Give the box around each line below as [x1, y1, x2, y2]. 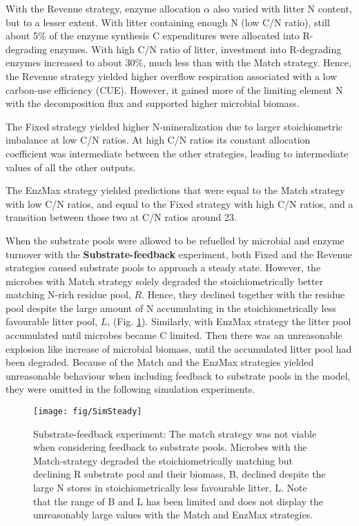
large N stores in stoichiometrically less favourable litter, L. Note [33, 480, 307, 495]
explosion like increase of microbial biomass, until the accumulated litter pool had [6, 341, 352, 355]
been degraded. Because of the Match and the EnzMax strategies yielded [6, 355, 314, 369]
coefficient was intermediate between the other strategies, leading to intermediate [6, 146, 349, 160]
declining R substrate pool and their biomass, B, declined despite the [33, 467, 326, 481]
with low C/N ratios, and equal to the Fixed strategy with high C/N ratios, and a [6, 196, 353, 211]
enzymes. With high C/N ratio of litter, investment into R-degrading [50, 41, 342, 56]
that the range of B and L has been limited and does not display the [33, 494, 323, 508]
